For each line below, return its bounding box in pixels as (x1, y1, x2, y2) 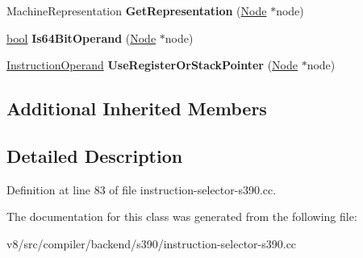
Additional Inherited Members (6, 96, 267, 121)
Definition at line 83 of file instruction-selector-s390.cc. (6, 181, 277, 198)
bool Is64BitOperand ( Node (6, 29, 156, 46)
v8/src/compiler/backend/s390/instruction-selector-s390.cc (6, 235, 297, 252)
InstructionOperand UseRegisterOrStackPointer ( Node (6, 56, 298, 73)
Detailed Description (6, 143, 183, 168)
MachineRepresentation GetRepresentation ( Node (6, 2, 267, 19)
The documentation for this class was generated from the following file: (6, 208, 357, 225)
